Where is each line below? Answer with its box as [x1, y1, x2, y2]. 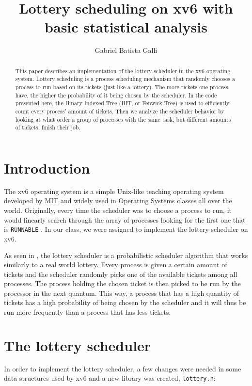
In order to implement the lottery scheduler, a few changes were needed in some [4, 363, 241, 373]
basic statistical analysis [45, 17, 207, 37]
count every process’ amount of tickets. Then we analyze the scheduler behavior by [15, 107, 224, 115]
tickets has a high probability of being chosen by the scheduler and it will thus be [4, 297, 246, 307]
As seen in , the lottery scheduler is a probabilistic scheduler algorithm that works [4, 250, 248, 260]
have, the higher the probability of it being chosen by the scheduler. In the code [15, 91, 217, 99]
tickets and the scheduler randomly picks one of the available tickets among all [4, 269, 237, 279]
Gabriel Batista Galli [94, 45, 157, 55]
